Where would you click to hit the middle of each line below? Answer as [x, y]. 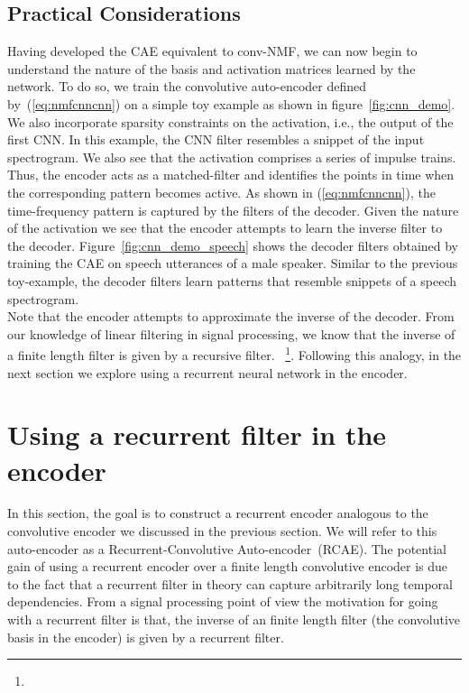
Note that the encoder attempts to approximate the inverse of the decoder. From [231, 316]
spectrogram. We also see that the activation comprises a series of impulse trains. [232, 157]
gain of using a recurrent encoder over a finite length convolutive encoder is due [228, 566]
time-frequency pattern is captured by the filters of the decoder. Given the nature [233, 210]
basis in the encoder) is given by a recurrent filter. [146, 637]
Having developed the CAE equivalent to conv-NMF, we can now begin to [212, 51]
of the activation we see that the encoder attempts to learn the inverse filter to [225, 228]
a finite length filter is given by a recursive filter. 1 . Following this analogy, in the [234, 353]
